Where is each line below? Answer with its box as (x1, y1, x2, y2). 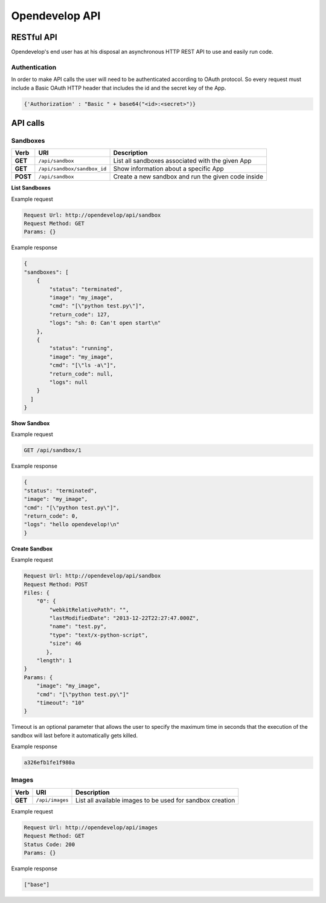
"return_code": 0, (24, 512, 78, 520)
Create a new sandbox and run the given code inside (113, 172, 264, 181)
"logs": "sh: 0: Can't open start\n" (49, 319, 161, 327)
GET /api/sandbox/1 (24, 447, 81, 454)
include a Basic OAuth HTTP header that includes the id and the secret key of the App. (11, 84, 226, 91)
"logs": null (49, 379, 88, 385)
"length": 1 (36, 657, 72, 664)
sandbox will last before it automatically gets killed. (11, 732, 138, 739)
